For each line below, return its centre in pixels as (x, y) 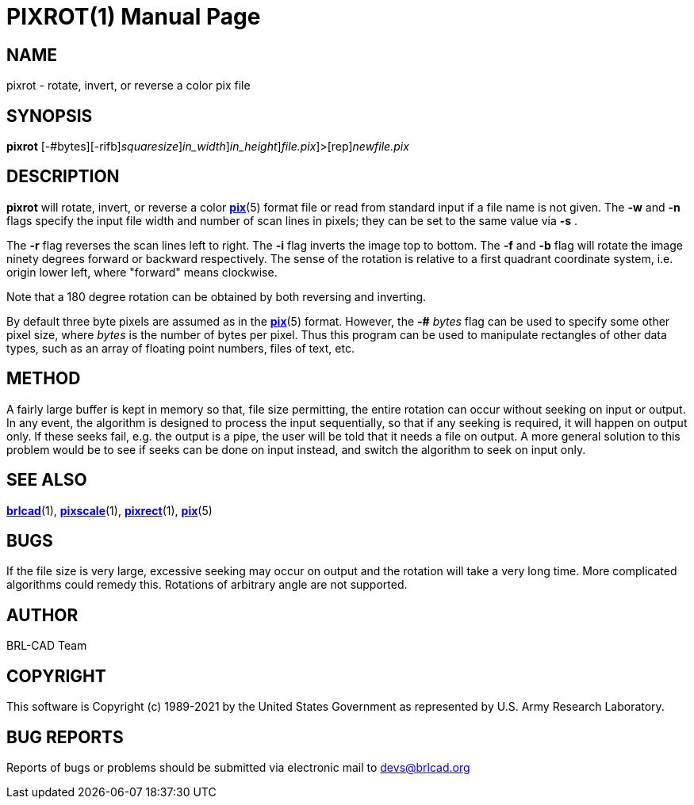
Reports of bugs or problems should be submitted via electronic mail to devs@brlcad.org (238, 767)
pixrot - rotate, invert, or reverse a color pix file (128, 86)
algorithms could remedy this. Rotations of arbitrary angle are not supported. (207, 585)
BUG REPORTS (65, 737)
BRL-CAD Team (47, 646)
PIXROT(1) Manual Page (134, 17)
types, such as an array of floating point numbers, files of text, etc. (180, 348)
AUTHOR (42, 615)
